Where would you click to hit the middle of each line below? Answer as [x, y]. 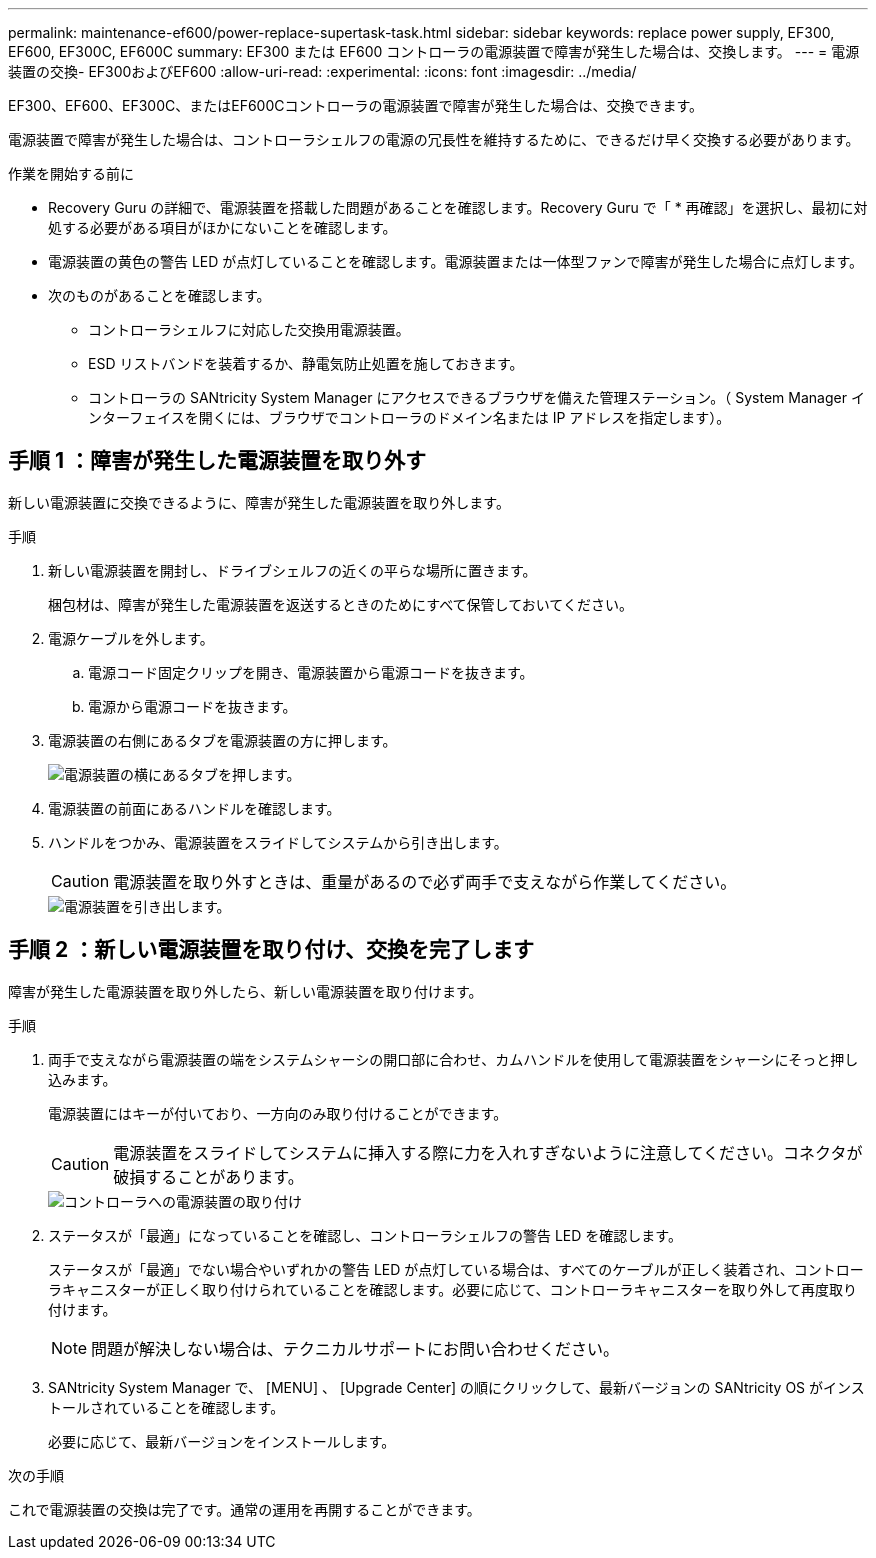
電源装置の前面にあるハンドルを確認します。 [194, 808]
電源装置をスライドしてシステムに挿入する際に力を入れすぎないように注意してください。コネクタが [488, 1152]
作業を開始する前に [71, 173]
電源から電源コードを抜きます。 [192, 706]
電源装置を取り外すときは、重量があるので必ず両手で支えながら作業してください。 [425, 881]
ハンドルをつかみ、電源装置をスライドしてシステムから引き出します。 [278, 842]
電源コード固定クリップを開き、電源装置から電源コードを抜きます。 [311, 672]
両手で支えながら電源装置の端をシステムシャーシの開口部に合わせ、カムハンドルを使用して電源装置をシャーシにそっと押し [453, 1059]
